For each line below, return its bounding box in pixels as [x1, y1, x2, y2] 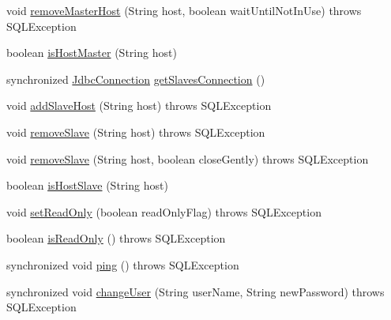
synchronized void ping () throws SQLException [6, 256, 239, 273]
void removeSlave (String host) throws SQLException [6, 123, 265, 140]
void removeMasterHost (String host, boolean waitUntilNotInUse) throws [6, 2, 362, 18]
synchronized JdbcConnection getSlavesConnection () [6, 70, 265, 87]
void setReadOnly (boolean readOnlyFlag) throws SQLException [6, 203, 321, 220]
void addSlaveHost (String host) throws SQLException [6, 97, 272, 114]
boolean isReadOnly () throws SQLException [6, 230, 226, 247]
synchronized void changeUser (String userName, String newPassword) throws [6, 283, 385, 299]
